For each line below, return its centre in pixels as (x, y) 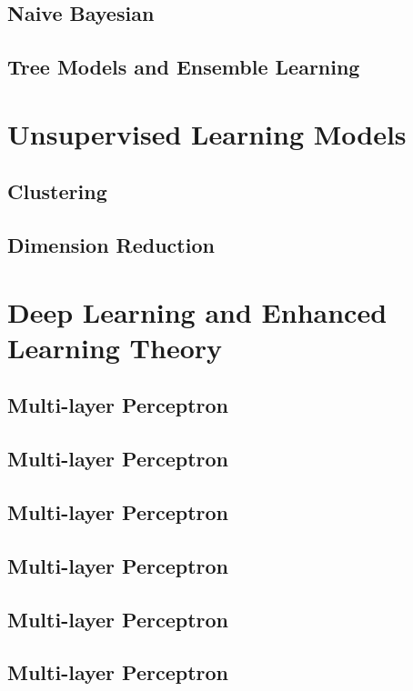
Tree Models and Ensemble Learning (184, 67)
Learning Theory (115, 347)
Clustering (57, 191)
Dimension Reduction (111, 245)
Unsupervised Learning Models (207, 133)
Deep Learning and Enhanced (197, 311)
